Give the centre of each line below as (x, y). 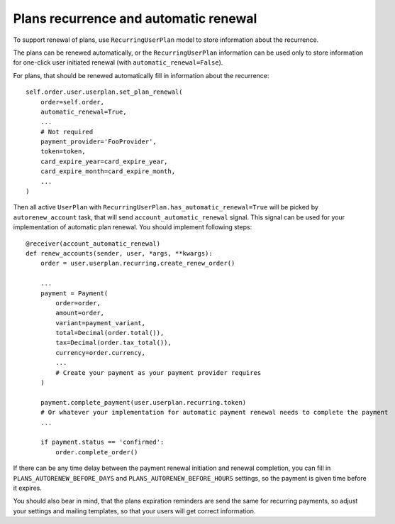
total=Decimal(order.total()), (110, 333)
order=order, (78, 303)
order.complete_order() (97, 452)
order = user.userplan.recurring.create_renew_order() (138, 263)
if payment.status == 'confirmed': (102, 442)
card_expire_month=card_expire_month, (108, 171)
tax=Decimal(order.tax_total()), (113, 343)
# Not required (67, 132)
